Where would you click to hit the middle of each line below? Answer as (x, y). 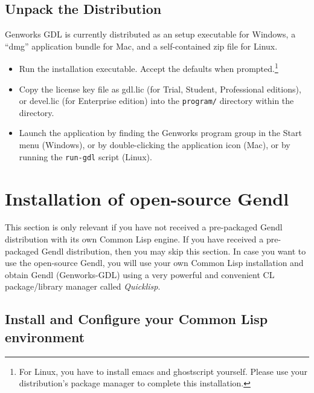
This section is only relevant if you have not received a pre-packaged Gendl (144, 227)
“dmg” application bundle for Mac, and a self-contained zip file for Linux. (141, 46)
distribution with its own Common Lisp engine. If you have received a (134, 239)
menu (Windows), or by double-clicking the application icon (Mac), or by (155, 145)
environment (45, 336)
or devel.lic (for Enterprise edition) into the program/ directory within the (156, 101)
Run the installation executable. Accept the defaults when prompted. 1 (149, 68)
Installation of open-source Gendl (147, 198)
